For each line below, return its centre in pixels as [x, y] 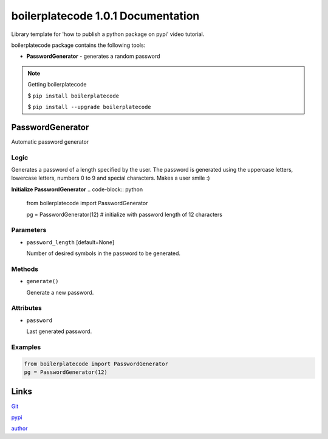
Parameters [29, 230]
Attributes [26, 308]
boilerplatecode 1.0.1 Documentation [105, 16]
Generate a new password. [60, 292]
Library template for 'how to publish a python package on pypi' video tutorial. [108, 34]
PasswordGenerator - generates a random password [93, 56]
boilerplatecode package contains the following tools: [78, 45]
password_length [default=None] [70, 242]
